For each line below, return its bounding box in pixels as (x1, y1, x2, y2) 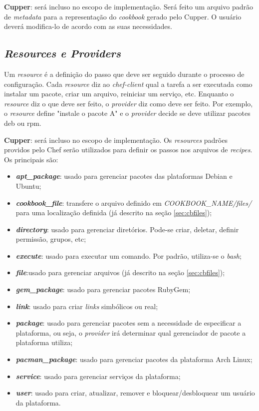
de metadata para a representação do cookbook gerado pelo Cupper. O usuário (4, 11, 242, 21)
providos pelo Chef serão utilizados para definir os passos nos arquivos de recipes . (4, 144, 253, 155)
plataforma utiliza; (15, 337, 73, 348)
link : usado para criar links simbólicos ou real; (15, 301, 158, 311)
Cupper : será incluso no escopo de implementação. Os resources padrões (4, 134, 228, 145)
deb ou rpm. (4, 117, 41, 128)
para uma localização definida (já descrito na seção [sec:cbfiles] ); (15, 207, 212, 218)
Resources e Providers (4, 45, 121, 61)
